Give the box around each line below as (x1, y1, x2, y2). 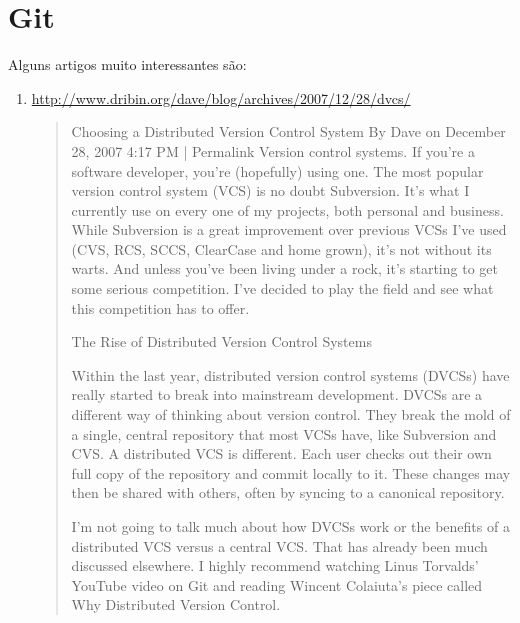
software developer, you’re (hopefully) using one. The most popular (71, 160, 484, 181)
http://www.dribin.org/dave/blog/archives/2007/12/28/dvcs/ (31, 87, 411, 108)
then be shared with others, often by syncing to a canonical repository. (71, 482, 505, 503)
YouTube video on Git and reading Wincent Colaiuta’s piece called (71, 574, 483, 595)
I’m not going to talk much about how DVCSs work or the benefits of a (71, 516, 510, 536)
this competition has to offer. (71, 297, 250, 318)
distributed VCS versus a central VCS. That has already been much (71, 535, 488, 556)
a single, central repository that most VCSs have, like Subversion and (71, 423, 497, 444)
